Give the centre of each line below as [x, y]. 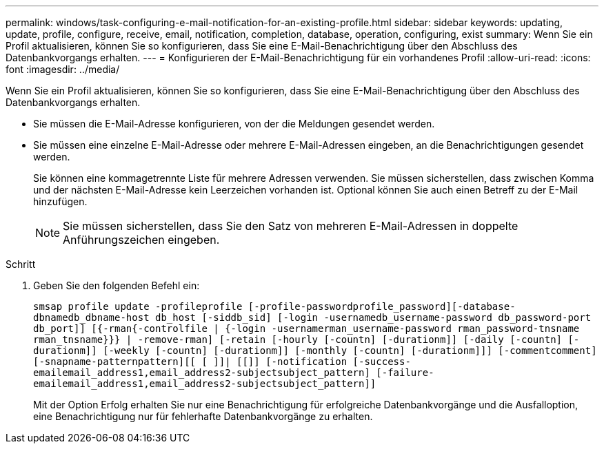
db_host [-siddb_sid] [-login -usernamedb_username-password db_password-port [373, 317]
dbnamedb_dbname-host [91, 317]
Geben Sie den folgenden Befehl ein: [117, 285]
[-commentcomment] [547, 351]
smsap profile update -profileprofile [138, 306]
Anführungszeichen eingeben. [141, 240]
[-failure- [405, 373]
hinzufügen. [60, 201]
